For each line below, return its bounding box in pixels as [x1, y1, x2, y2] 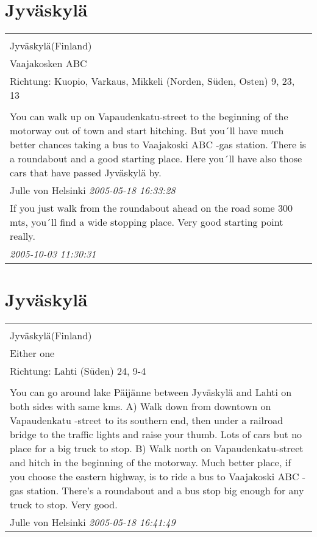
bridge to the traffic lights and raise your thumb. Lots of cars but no [10, 427, 302, 442]
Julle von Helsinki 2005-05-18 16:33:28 [10, 183, 176, 198]
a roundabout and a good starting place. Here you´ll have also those [10, 151, 302, 166]
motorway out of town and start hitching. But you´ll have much [10, 123, 284, 138]
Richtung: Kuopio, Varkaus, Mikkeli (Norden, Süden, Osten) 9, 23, [10, 74, 295, 88]
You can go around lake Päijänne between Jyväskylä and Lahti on [10, 385, 292, 400]
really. [10, 229, 35, 243]
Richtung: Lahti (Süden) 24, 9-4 [10, 364, 146, 378]
